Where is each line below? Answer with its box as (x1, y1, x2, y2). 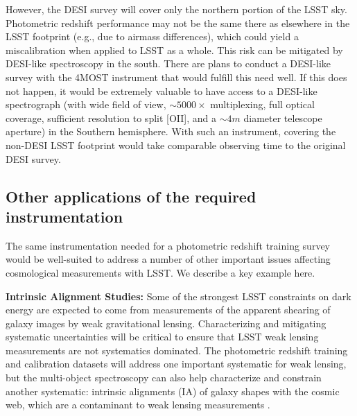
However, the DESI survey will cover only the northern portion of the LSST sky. (6, 2, 347, 16)
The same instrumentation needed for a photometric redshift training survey (6, 238, 331, 252)
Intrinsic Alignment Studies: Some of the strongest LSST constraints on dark (6, 288, 351, 303)
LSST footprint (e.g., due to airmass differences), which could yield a (6, 29, 299, 44)
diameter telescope (243, 110, 322, 125)
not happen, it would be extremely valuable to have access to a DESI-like (6, 83, 317, 98)
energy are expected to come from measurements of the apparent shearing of (6, 302, 331, 317)
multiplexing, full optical (210, 97, 315, 112)
